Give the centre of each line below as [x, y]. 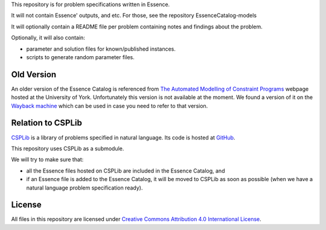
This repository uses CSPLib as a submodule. [68, 149]
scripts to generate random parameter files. [81, 57]
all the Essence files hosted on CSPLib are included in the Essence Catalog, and [126, 171]
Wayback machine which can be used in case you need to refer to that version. [110, 106]
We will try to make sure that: [47, 159]
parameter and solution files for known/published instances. [101, 49]
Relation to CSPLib [47, 123]
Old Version [34, 75]
